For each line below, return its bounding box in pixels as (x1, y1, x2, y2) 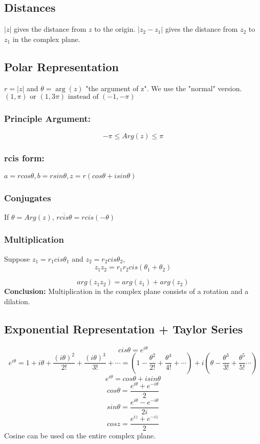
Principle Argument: (4, 112, 91, 125)
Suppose (4, 253, 30, 264)
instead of (68, 93, 99, 101)
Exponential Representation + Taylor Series (4, 321, 243, 336)
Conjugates (4, 191, 51, 204)
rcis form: (4, 152, 45, 164)
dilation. (4, 295, 30, 306)
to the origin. (94, 24, 136, 34)
